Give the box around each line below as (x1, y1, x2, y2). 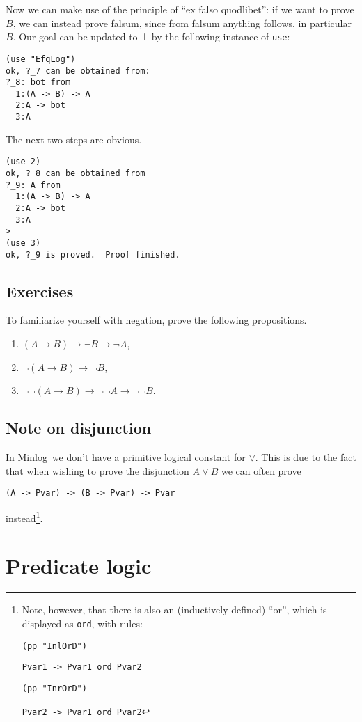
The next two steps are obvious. (6, 132, 142, 146)
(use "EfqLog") (6, 54, 76, 64)
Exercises (6, 280, 74, 301)
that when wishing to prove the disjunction (6, 463, 189, 478)
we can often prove (221, 463, 301, 478)
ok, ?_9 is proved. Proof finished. (6, 249, 180, 260)
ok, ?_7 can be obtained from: (6, 65, 150, 76)
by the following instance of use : (151, 29, 290, 44)
